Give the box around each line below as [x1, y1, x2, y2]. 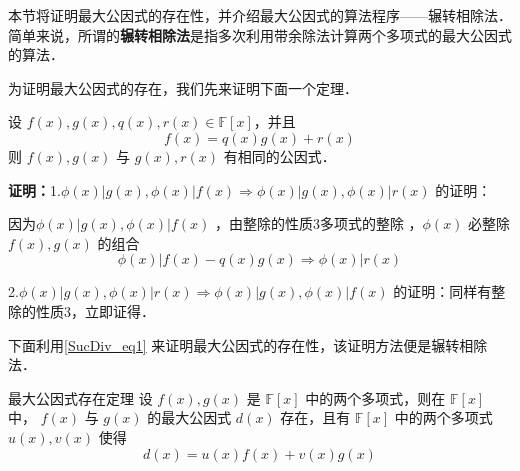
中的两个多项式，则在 [305, 387, 446, 408]
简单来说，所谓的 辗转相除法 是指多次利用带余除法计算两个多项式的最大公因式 [8, 24, 512, 45]
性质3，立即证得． [35, 300, 155, 321]
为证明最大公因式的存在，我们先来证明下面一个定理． [8, 77, 358, 98]
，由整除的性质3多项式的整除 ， [214, 213, 423, 234]
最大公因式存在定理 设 [8, 387, 153, 408]
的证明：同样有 [393, 281, 492, 302]
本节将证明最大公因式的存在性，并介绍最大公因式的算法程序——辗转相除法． [8, 5, 512, 25]
